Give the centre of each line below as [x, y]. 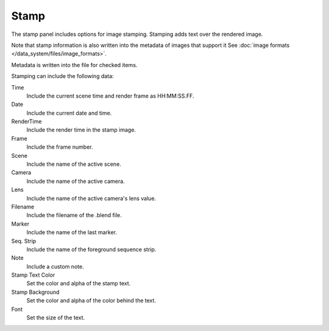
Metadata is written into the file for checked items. [74, 65]
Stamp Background [35, 292]
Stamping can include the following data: [62, 76]
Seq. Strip [24, 241]
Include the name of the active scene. [74, 164]
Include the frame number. [60, 147]
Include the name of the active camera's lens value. [91, 198]
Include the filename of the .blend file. [74, 215]
